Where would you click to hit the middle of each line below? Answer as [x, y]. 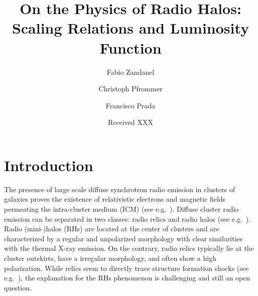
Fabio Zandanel [131, 71]
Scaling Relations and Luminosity [131, 28]
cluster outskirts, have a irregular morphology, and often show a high [110, 258]
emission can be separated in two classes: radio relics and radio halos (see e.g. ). [127, 218]
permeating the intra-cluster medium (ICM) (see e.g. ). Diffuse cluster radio [121, 209]
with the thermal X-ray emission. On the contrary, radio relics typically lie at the [129, 248]
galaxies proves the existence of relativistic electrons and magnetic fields [115, 199]
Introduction [49, 165]
